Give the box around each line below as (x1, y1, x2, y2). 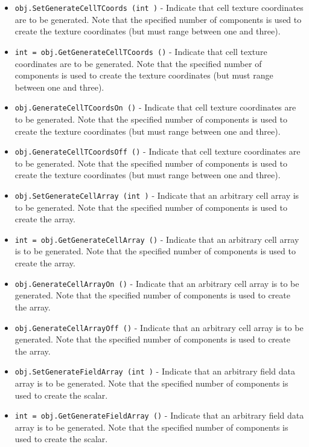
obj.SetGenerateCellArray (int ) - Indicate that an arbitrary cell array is (14, 188, 299, 201)
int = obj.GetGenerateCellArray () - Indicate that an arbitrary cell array (14, 233, 299, 245)
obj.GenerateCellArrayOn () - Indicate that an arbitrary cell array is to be (14, 277, 299, 289)
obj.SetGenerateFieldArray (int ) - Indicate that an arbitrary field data (14, 365, 295, 378)
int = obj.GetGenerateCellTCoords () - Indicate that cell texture (14, 45, 267, 57)
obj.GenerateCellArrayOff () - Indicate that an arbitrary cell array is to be (14, 321, 304, 333)
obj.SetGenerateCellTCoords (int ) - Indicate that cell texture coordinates (14, 1, 304, 13)
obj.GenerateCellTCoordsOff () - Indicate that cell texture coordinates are (14, 145, 301, 158)
